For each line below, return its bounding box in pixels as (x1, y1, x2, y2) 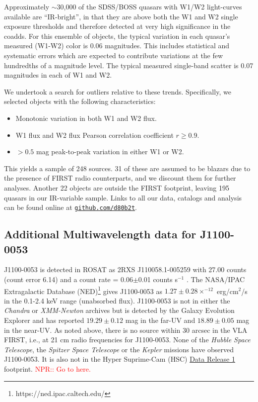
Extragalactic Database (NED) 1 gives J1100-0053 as (4, 284, 162, 296)
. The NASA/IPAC (186, 274, 245, 284)
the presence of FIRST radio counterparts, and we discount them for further (4, 173, 236, 183)
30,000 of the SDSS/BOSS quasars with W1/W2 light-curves (57, 1, 242, 11)
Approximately (4, 1, 50, 11)
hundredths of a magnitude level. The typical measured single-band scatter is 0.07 (4, 60, 254, 70)
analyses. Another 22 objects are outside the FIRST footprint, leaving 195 (4, 182, 229, 193)
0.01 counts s (138, 274, 178, 284)
